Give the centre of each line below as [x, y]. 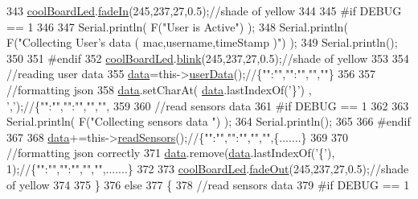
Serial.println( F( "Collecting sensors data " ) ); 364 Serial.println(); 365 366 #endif [209, 121]
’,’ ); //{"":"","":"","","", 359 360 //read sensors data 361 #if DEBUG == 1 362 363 [208, 105]
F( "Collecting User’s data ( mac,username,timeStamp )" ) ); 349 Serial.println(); [202, 42]
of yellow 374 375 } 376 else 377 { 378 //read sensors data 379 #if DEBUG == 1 [208, 184]
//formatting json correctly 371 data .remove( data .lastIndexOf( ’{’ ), [171, 153]
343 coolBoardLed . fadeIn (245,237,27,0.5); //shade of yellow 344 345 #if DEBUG [204, 10]
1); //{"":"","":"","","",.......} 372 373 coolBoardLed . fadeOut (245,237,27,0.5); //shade [208, 168]
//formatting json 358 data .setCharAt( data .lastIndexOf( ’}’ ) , [159, 89]
